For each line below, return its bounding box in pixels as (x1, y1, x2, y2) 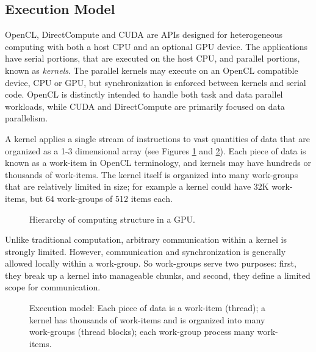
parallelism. (5, 112, 48, 124)
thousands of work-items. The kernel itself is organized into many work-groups (5, 168, 298, 181)
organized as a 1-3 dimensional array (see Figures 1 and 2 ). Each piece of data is (5, 144, 306, 157)
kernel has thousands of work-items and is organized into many (29, 313, 265, 326)
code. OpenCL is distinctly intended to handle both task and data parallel (5, 88, 283, 101)
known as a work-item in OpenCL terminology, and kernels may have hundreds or (5, 156, 311, 169)
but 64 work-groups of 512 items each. (30, 192, 173, 204)
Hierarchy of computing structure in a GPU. (29, 212, 195, 225)
